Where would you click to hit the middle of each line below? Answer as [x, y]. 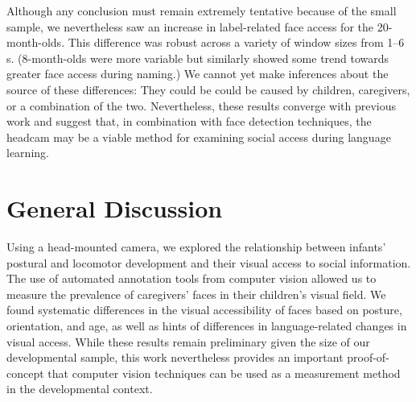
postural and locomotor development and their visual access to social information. [209, 262]
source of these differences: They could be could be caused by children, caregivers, [208, 89]
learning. [28, 153]
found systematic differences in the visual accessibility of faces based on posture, [204, 310]
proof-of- [368, 357]
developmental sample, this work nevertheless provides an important [175, 357]
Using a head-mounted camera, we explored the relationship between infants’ [196, 247]
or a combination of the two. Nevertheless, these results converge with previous [201, 105]
